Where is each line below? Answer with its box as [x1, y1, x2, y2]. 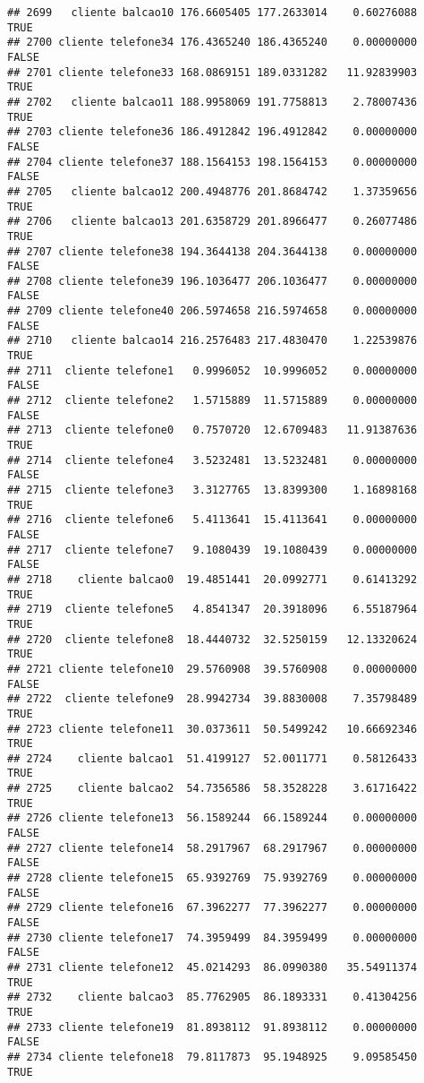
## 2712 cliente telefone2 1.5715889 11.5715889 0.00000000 [7, 394, 418, 408]
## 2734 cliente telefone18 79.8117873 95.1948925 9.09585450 [7, 1050, 418, 1063]
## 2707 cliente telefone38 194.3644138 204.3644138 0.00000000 [7, 245, 418, 258]
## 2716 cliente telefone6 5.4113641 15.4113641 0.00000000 [7, 513, 418, 527]
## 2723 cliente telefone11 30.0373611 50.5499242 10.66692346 [7, 722, 418, 735]
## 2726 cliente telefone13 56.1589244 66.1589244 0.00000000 [7, 812, 418, 825]
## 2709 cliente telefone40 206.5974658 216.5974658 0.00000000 [7, 305, 418, 318]
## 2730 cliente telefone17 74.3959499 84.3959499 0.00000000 [7, 931, 418, 944]
